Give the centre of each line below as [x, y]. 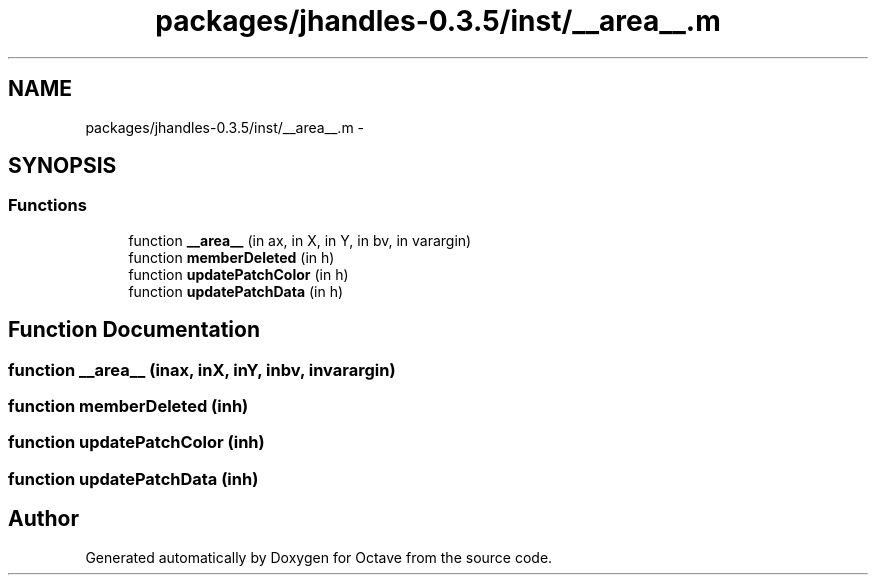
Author [43, 519]
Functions [47, 205]
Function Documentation [134, 330]
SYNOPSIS [62, 166]
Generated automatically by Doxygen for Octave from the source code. [319, 557]
